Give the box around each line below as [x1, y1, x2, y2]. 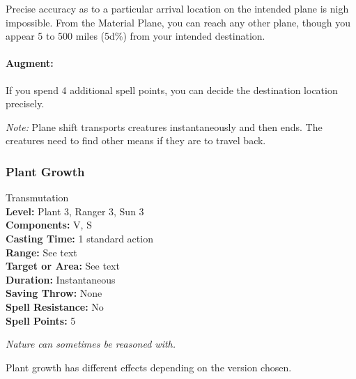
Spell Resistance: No [6, 299, 104, 314]
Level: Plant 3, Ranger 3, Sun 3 [6, 203, 144, 218]
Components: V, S [6, 217, 92, 232]
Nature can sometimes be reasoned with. [6, 337, 176, 351]
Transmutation [6, 190, 69, 205]
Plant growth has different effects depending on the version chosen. [6, 359, 292, 374]
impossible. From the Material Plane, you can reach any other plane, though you [6, 15, 351, 29]
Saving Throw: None [6, 286, 102, 300]
